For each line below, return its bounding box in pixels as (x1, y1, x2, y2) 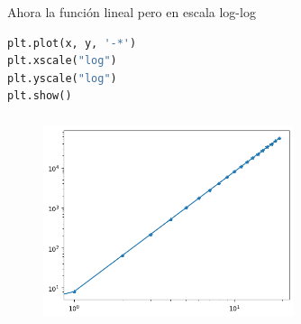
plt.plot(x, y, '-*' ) (7, 36, 137, 50)
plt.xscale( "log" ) (7, 54, 117, 68)
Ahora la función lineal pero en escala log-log (7, 3, 256, 21)
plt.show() (7, 89, 72, 103)
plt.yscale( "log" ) (7, 71, 117, 85)
